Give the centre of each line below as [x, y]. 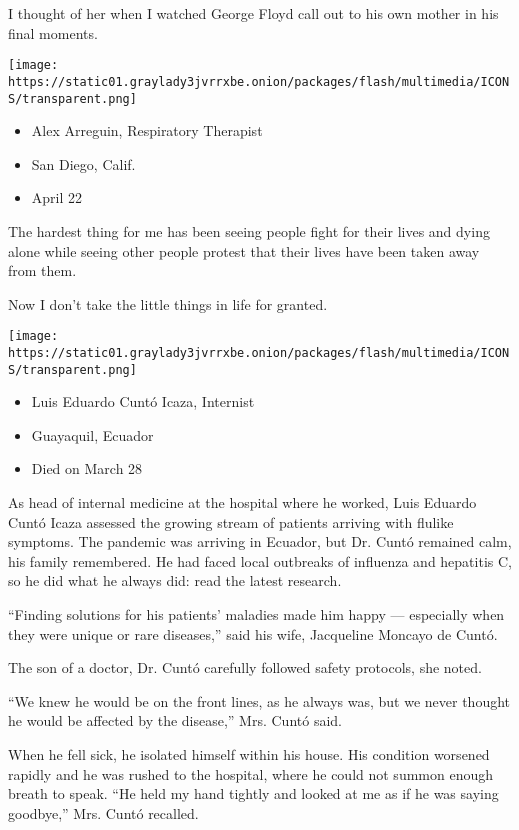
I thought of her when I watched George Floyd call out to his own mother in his [253, 13]
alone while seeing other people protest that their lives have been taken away [244, 250]
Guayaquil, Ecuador [92, 434]
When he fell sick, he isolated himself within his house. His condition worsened [249, 754]
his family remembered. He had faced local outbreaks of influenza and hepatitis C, [260, 560]
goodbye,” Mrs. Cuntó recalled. [103, 812]
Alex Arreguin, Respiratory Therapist [147, 130]
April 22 [57, 197]
